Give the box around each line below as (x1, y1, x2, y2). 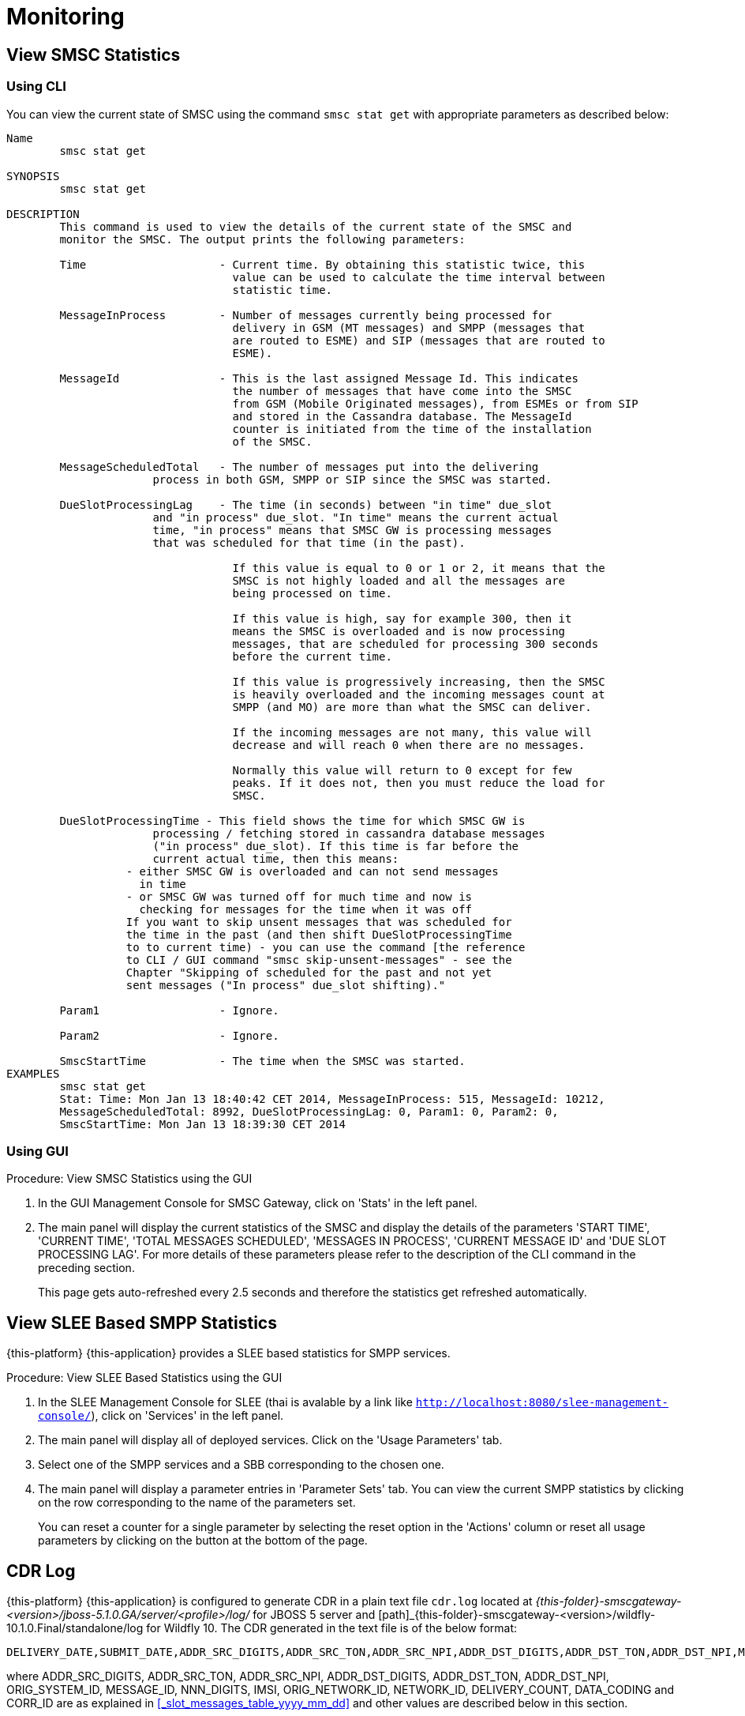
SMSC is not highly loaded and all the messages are (232, 574, 566, 587)
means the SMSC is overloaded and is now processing (232, 624, 566, 638)
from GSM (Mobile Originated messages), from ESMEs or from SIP (232, 397, 638, 410)
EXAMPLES (6, 1067, 60, 1080)
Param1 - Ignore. (59, 1003, 279, 1017)
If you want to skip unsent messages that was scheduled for (125, 915, 512, 928)
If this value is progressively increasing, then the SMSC (232, 675, 605, 688)
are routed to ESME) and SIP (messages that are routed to (232, 333, 605, 347)
